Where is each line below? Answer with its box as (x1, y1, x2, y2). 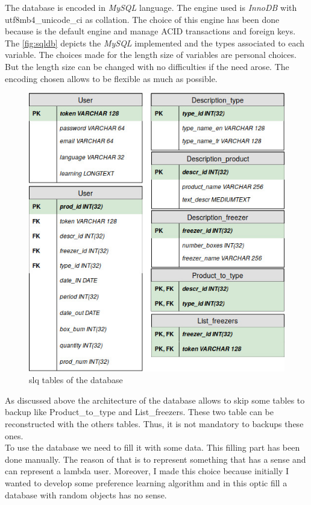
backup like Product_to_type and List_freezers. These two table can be (5, 405, 274, 418)
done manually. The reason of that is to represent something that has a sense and (5, 453, 306, 465)
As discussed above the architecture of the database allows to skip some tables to (5, 393, 305, 406)
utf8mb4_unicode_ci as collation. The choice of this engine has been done (5, 13, 280, 25)
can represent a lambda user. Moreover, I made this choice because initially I (5, 465, 289, 477)
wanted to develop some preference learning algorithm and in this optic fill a (5, 477, 287, 489)
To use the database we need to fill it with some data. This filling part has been (5, 441, 300, 454)
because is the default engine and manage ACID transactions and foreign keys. (5, 25, 296, 37)
